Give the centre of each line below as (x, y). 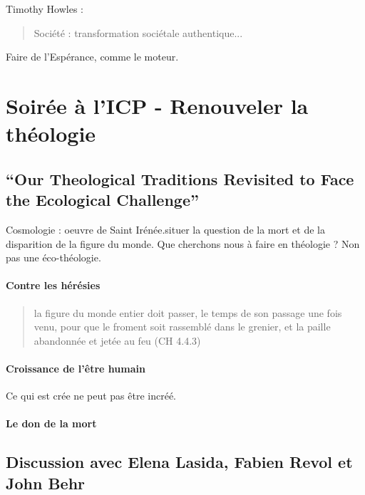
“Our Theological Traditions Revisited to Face (180, 178)
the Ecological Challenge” (102, 200)
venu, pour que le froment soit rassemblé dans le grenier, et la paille (182, 327)
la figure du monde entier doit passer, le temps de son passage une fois (188, 312)
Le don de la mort (51, 423)
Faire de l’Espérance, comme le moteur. (92, 57)
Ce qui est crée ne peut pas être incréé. (91, 396)
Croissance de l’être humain (76, 368)
